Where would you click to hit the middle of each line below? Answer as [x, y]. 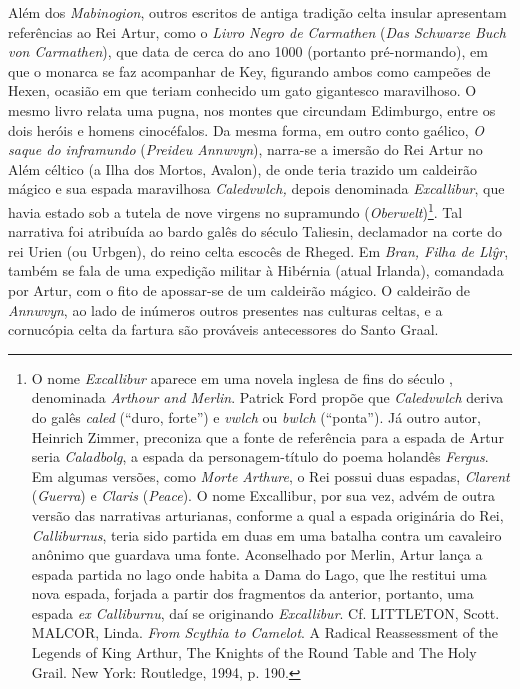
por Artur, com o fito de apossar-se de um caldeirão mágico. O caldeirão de [239, 289]
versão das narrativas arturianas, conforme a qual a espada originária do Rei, [267, 514]
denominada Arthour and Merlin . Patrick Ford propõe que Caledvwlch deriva [267, 397]
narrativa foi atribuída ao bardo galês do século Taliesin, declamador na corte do [255, 231]
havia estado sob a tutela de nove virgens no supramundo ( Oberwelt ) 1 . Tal [235, 210]
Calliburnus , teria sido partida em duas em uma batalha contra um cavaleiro [266, 534]
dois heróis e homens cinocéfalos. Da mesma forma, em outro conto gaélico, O [246, 129]
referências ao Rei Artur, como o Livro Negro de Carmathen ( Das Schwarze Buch [257, 31]
